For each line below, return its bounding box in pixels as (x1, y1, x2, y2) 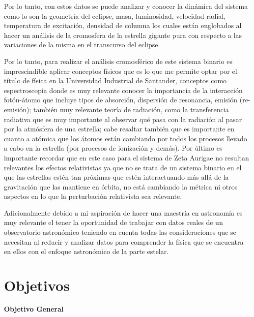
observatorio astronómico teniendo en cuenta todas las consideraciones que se (4, 227, 236, 237)
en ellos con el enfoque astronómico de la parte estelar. (4, 246, 169, 256)
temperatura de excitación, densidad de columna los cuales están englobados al (4, 20, 242, 31)
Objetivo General (4, 303, 64, 314)
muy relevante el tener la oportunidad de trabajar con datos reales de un (4, 217, 223, 227)
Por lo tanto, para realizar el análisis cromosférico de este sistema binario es (4, 56, 232, 66)
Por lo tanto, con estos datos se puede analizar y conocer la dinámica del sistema (4, 1, 248, 11)
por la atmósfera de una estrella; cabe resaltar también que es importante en (4, 124, 235, 134)
